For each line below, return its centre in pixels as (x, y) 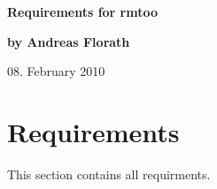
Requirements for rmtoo (83, 11)
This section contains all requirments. (109, 174)
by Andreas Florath (69, 41)
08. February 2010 (56, 71)
